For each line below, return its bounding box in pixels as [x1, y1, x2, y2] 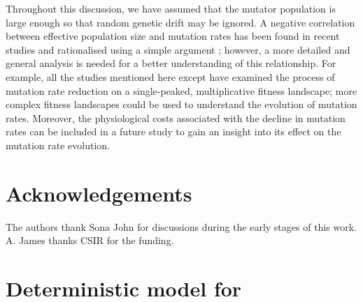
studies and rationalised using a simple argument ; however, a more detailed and [6, 42, 350, 56]
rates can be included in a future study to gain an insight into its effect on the [6, 124, 341, 139]
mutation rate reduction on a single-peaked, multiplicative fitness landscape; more [6, 83, 357, 98]
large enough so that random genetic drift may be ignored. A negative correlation [6, 15, 355, 29]
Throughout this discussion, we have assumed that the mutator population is [6, 1, 336, 15]
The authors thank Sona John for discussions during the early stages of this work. [6, 219, 357, 234]
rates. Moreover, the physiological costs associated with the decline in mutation [6, 110, 346, 125]
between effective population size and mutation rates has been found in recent [6, 29, 340, 43]
